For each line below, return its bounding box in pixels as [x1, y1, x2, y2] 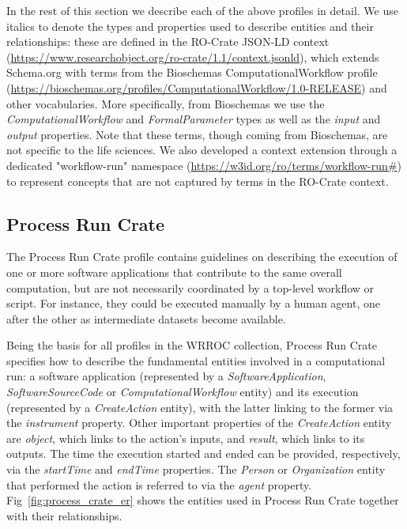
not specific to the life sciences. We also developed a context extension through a [6, 142, 398, 158]
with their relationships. [6, 507, 122, 523]
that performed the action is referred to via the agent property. [6, 476, 312, 493]
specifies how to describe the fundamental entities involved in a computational [6, 352, 386, 368]
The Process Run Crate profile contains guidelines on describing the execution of [6, 248, 398, 265]
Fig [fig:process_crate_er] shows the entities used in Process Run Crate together [6, 492, 399, 508]
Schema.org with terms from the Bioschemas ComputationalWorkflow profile [6, 64, 378, 81]
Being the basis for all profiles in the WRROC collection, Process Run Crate [6, 337, 377, 353]
